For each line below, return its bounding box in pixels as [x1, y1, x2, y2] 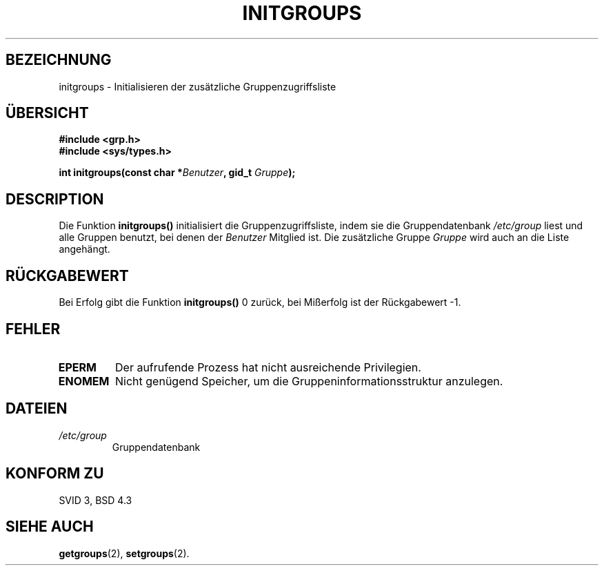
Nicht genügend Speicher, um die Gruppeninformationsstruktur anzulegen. [115, 374, 503, 388]
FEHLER [6, 320, 61, 338]
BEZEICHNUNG [6, 51, 112, 69]
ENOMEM [58, 374, 110, 388]
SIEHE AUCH [6, 518, 94, 536]
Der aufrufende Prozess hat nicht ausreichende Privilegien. [115, 360, 421, 374]
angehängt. [59, 243, 110, 255]
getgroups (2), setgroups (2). [59, 547, 190, 559]
